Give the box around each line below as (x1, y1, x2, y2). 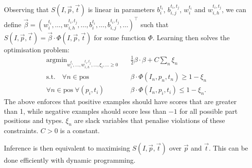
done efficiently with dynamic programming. (4, 154, 136, 165)
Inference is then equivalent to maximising (4, 142, 130, 153)
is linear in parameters (88, 4, 155, 14)
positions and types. (4, 115, 64, 125)
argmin (46, 56, 67, 63)
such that (140, 19, 169, 29)
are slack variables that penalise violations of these (74, 115, 225, 125)
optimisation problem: (4, 44, 70, 54)
